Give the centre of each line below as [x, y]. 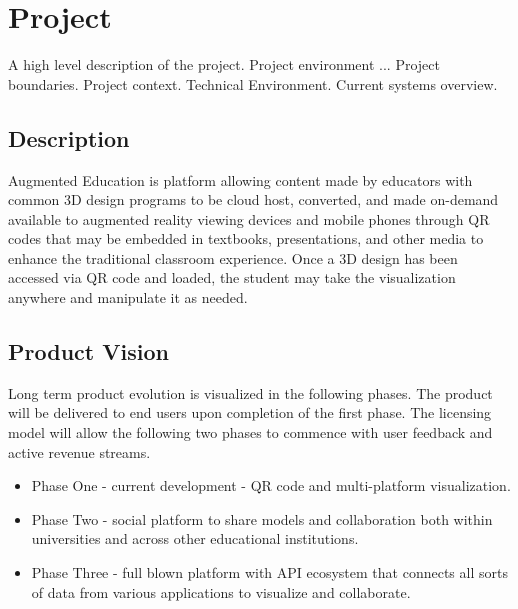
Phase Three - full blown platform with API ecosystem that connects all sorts [269, 572]
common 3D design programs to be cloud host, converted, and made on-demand [253, 199]
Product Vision [88, 351]
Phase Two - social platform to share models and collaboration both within [262, 518]
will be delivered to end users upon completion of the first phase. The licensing [250, 412]
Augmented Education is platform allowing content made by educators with [240, 179]
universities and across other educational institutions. [195, 538]
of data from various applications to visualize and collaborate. [221, 591]
